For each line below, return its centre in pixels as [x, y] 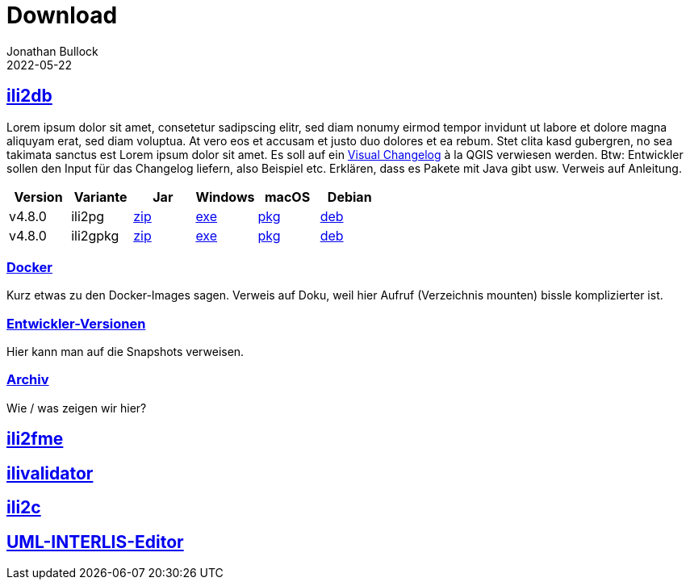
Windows [225, 197]
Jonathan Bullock [52, 51]
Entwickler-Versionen [76, 323]
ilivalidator [50, 473]
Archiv [28, 380]
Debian [349, 197]
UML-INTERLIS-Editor [95, 542]
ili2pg [88, 216]
